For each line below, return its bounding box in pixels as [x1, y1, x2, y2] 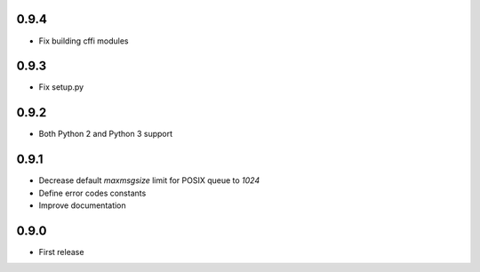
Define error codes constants [38, 188, 147, 198]
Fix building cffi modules [38, 36, 129, 46]
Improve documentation [38, 200, 126, 211]
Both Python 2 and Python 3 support [38, 129, 173, 140]
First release [38, 246, 84, 257]
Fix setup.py [38, 82, 84, 92]
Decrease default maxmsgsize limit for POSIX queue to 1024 [38, 175, 260, 186]
